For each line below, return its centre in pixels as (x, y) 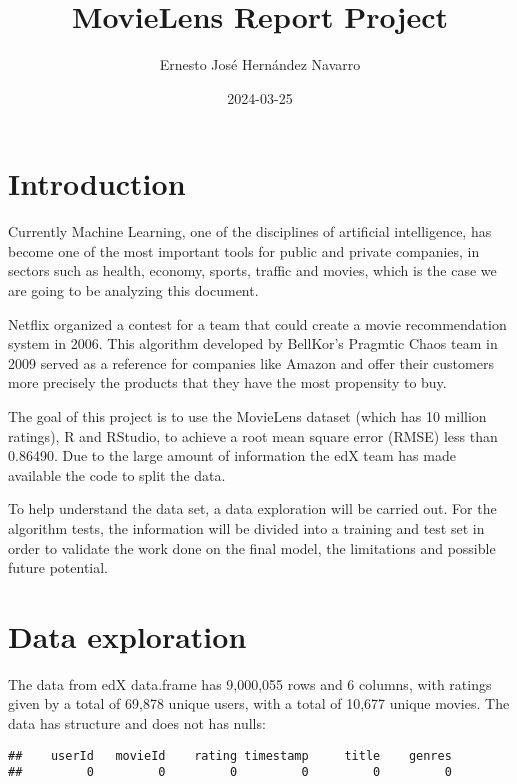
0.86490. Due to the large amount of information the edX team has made (232, 455)
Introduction (97, 183)
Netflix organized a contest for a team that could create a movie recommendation (257, 323)
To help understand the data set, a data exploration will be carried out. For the (252, 508)
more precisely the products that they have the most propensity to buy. (227, 382)
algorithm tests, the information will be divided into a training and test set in (246, 527)
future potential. (58, 567)
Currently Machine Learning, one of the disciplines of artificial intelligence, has (250, 231)
